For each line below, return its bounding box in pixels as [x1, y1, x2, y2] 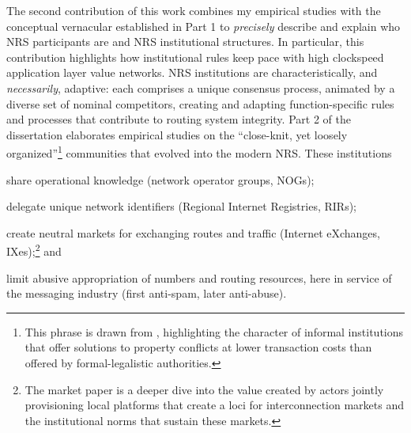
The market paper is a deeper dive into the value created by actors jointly [25, 381, 384, 397]
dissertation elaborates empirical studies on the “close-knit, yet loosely [6, 126, 348, 142]
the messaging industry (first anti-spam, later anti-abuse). [6, 285, 287, 302]
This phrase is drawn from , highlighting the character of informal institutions [25, 323, 404, 340]
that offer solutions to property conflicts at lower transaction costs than [25, 339, 372, 355]
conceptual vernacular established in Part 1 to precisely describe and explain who [6, 17, 401, 34]
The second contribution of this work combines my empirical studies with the [6, 2, 381, 18]
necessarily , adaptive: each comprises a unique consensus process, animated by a [6, 79, 395, 96]
